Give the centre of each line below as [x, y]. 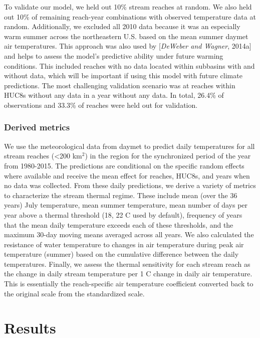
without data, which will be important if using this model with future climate [123, 75]
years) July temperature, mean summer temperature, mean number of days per [126, 205]
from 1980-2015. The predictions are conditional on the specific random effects [124, 165]
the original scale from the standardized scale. [74, 293]
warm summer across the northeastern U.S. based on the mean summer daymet [126, 36]
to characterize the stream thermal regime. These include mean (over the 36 [121, 195]
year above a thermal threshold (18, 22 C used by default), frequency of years [123, 214]
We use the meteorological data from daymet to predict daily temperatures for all [129, 146]
